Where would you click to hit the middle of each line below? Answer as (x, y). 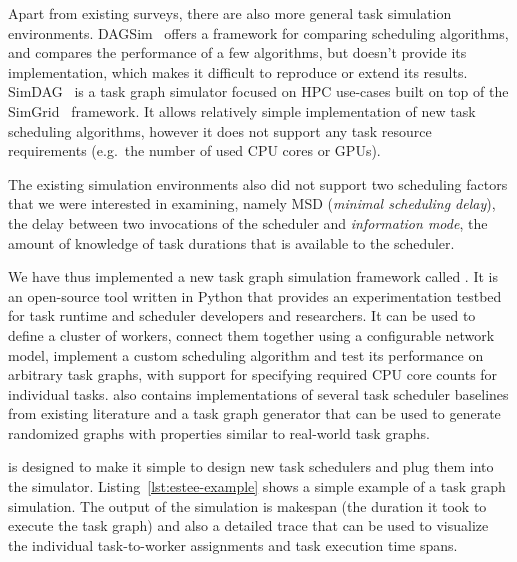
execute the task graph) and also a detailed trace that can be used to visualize (248, 525)
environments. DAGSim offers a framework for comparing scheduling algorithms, (258, 32)
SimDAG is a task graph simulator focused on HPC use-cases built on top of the (258, 91)
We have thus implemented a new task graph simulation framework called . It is (253, 276)
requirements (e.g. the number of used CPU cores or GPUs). (194, 150)
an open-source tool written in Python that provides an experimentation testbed (255, 295)
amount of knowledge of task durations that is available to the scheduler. (231, 242)
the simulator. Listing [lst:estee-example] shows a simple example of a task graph (257, 486)
